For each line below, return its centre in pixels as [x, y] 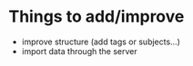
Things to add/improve [96, 17]
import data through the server [79, 51]
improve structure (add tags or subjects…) [101, 42]
